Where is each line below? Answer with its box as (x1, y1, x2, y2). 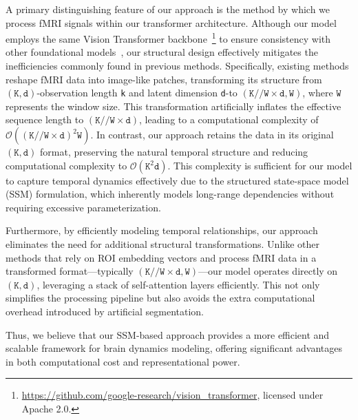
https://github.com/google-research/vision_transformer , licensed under (21, 388, 324, 402)
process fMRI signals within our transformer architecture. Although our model (6, 15, 337, 30)
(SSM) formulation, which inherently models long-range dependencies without (6, 187, 335, 201)
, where (302, 85, 333, 100)
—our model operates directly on (198, 264, 338, 278)
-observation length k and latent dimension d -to (36, 85, 238, 100)
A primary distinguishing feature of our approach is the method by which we (6, 2, 330, 16)
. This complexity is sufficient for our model (167, 158, 352, 172)
